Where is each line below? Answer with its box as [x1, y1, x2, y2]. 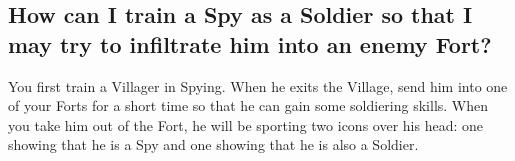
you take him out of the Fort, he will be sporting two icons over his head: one [8, 114, 483, 135]
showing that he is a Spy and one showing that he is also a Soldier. [8, 134, 419, 155]
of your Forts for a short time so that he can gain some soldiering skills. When [8, 95, 489, 116]
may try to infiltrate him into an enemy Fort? [8, 28, 492, 59]
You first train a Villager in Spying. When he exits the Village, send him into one [8, 75, 508, 96]
